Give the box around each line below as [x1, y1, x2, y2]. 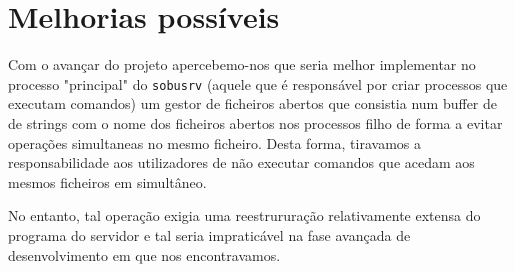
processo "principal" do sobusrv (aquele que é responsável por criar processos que [8, 73, 508, 94]
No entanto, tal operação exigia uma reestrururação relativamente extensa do [8, 205, 481, 226]
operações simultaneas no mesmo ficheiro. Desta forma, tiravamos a [8, 132, 421, 153]
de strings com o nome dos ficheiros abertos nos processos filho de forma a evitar [8, 112, 503, 133]
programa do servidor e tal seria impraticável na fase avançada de [8, 224, 411, 245]
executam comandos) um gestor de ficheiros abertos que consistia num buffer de [8, 93, 498, 114]
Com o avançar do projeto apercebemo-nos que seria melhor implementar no [8, 54, 476, 75]
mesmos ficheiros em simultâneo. [8, 171, 207, 192]
